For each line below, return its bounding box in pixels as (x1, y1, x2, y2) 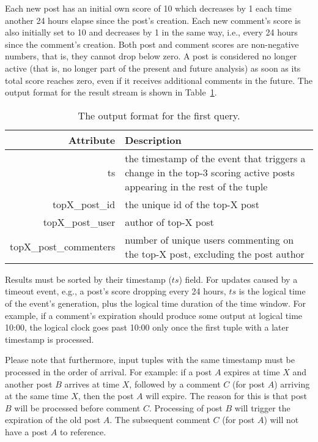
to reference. (59, 425, 106, 438)
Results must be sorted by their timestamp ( (5, 272, 172, 285)
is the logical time (239, 285, 306, 298)
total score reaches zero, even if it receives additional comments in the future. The (5, 73, 312, 86)
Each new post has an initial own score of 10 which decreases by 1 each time (5, 2, 292, 14)
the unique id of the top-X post (125, 197, 259, 211)
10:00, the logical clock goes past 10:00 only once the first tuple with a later (5, 321, 289, 334)
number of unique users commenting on (125, 232, 294, 247)
